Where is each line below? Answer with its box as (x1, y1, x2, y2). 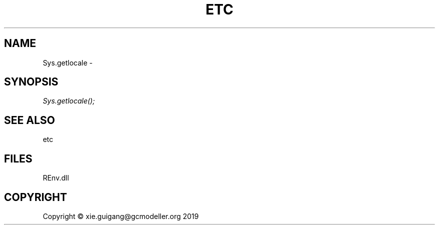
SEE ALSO (4, 113, 55, 126)
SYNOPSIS (4, 75, 59, 88)
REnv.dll (43, 173, 69, 182)
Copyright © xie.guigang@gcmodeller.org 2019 (43, 211, 199, 220)
